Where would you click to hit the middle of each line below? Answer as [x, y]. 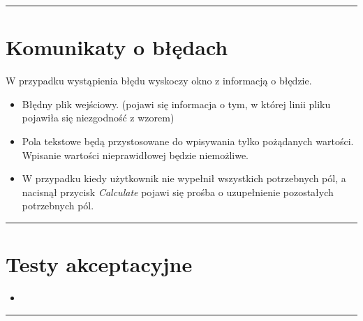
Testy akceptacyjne [99, 264]
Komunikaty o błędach [117, 47]
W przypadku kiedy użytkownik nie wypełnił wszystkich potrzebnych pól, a [184, 178]
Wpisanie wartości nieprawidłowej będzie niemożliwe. [135, 155]
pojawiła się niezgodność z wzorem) [98, 118]
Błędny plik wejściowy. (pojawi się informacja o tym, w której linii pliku [176, 104]
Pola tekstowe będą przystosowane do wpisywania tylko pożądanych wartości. [188, 141]
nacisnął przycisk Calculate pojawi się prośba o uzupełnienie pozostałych [178, 192]
